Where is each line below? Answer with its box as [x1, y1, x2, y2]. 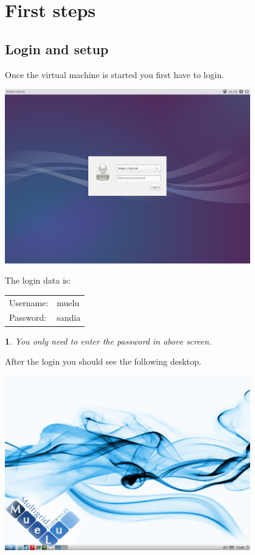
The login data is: [5, 274, 71, 287]
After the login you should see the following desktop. [5, 355, 201, 368]
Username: [9, 296, 49, 309]
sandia [57, 311, 81, 324]
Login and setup [5, 39, 109, 58]
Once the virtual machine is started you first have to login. [5, 68, 225, 81]
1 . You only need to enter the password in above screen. [5, 334, 212, 347]
